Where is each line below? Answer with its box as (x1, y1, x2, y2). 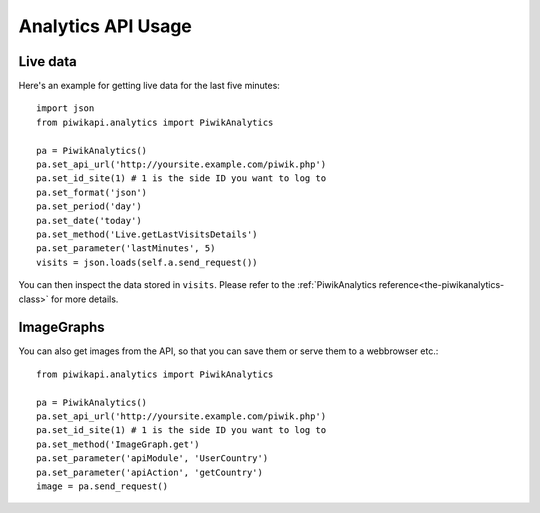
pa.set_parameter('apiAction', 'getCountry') (36, 466, 264, 478)
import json (36, 103, 95, 114)
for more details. (50, 293, 119, 305)
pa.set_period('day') (36, 201, 142, 212)
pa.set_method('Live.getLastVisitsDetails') (36, 228, 259, 240)
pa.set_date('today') (36, 215, 142, 226)
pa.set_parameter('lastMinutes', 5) (36, 243, 216, 254)
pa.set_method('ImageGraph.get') (36, 438, 200, 450)
